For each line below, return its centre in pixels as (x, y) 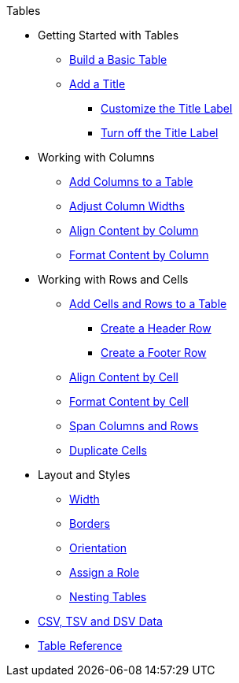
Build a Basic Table (118, 59)
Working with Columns (96, 157)
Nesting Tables (108, 597)
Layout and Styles (84, 475)
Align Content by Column (134, 230)
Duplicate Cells (108, 450)
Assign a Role (105, 572)
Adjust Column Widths (127, 206)
